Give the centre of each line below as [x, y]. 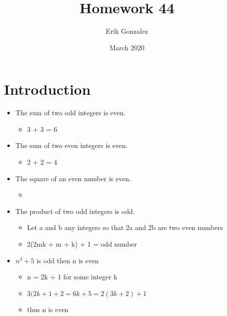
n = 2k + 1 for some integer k [72, 277]
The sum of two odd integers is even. [71, 113]
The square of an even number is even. [73, 178]
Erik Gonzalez [127, 31]
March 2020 [127, 47]
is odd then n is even [67, 260]
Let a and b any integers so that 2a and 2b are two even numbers [125, 227]
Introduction [47, 89]
